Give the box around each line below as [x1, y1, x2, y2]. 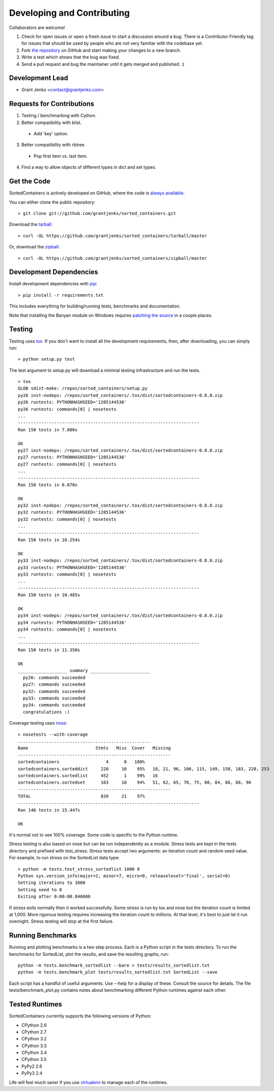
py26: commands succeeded [23, 674, 86, 680]
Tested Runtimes [9, 1000, 62, 1008]
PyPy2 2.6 [21, 1063, 43, 1069]
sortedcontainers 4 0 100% [18, 759, 145, 765]
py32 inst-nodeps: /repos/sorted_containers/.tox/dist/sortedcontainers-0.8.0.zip [18, 503, 223, 509]
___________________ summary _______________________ [18, 668, 150, 673]
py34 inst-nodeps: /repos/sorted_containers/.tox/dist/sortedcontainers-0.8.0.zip [18, 613, 223, 618]
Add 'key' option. [33, 131, 68, 137]
